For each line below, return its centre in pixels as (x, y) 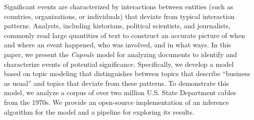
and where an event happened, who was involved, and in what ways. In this (118, 45)
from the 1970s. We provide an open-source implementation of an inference (116, 102)
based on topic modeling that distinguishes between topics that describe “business (127, 73)
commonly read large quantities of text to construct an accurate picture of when (125, 35)
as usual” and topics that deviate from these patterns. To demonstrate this (116, 83)
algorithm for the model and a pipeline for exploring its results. (99, 111)
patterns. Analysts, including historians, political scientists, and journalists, (117, 26)
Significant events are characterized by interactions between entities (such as (119, 6)
